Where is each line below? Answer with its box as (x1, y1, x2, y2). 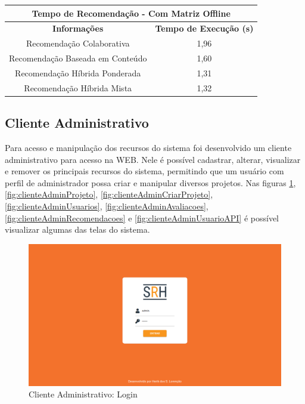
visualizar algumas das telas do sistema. (5, 223, 150, 236)
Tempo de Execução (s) (155, 22, 254, 35)
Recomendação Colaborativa (26, 37, 130, 50)
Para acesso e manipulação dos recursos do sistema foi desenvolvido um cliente (5, 141, 292, 154)
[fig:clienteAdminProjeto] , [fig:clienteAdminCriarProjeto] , (5, 188, 213, 201)
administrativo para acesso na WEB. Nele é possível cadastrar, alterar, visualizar (5, 153, 301, 165)
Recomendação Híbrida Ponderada (15, 66, 141, 79)
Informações (52, 22, 104, 35)
